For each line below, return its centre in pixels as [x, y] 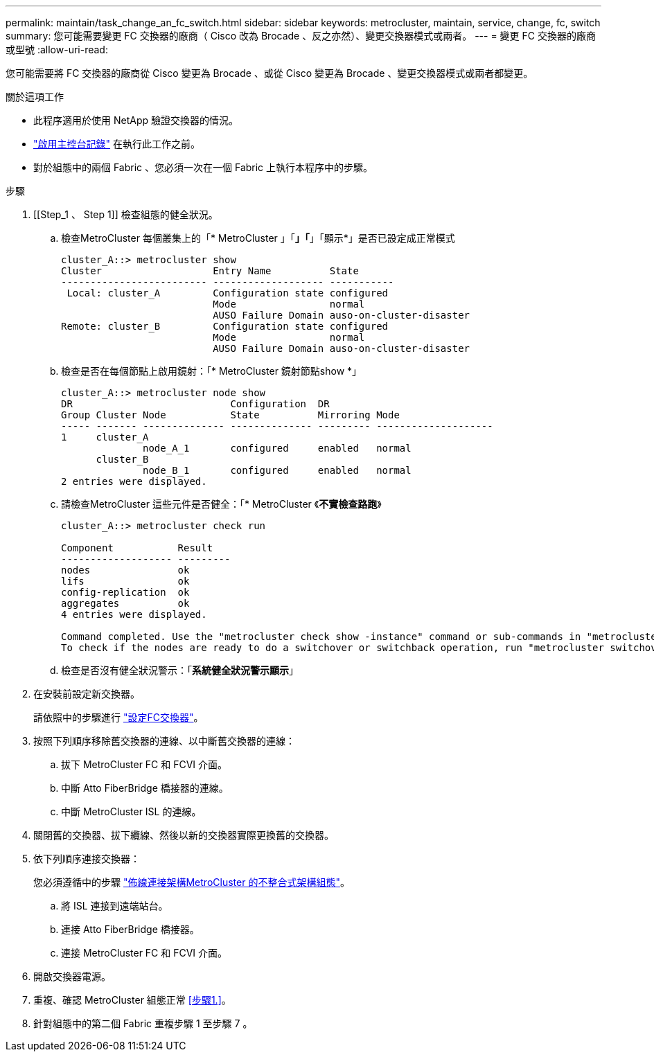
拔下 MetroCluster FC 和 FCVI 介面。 [144, 764]
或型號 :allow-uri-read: [57, 50]
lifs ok [125, 581]
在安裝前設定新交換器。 [87, 694]
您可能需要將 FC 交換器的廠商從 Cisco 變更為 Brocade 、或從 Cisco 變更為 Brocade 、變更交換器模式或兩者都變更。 [269, 73]
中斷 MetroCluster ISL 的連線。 [131, 811]
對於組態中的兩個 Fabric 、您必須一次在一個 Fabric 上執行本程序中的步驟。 [203, 167]
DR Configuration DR [195, 404]
